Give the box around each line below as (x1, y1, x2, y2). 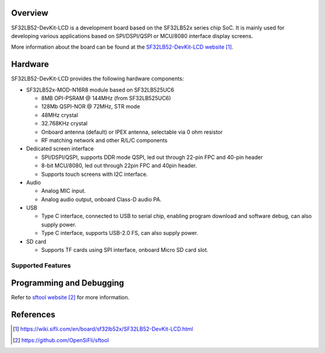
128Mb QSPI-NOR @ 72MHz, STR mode (41, 103, 141, 110)
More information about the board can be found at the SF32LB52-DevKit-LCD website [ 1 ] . (11, 43, 234, 51)
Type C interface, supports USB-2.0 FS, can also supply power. (41, 230, 199, 237)
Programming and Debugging (11, 278, 125, 289)
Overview (11, 8, 49, 18)
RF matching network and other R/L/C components (41, 136, 168, 144)
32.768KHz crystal (41, 120, 88, 127)
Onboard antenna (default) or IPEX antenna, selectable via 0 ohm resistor (41, 128, 223, 136)
